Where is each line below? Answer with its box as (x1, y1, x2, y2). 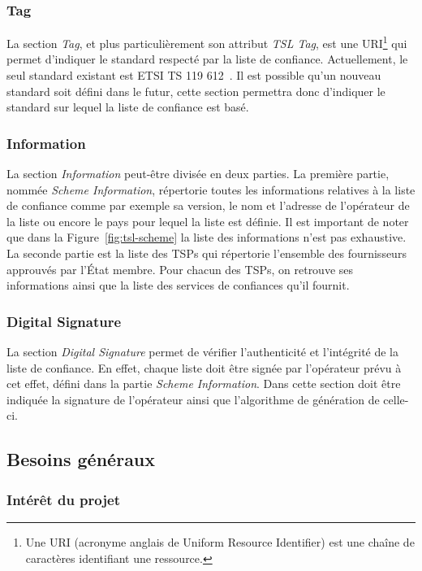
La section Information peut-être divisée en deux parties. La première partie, (6, 165, 390, 182)
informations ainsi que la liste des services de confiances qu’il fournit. (6, 277, 350, 294)
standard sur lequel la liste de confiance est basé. (6, 98, 249, 116)
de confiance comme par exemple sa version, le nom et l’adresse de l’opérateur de (6, 197, 410, 214)
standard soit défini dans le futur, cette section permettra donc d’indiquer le (6, 82, 385, 99)
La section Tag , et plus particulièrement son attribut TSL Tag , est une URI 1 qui (6, 33, 407, 51)
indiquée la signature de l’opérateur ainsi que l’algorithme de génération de (6, 390, 380, 408)
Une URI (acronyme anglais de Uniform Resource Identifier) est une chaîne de (25, 534, 415, 550)
